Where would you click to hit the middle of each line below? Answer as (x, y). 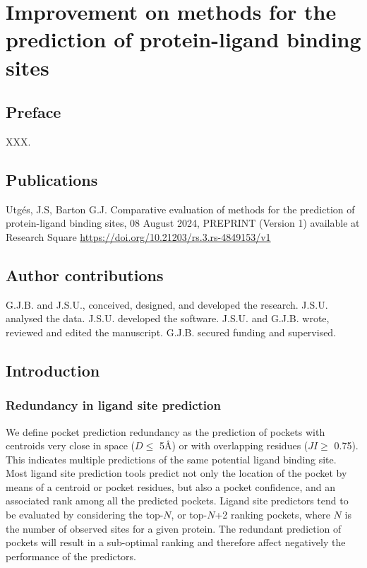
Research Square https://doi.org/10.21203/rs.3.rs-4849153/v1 (138, 236)
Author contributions (85, 274)
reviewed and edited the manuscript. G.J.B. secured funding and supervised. (171, 332)
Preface (34, 112)
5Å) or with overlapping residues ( (234, 445)
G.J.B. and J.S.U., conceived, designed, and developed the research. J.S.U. (167, 304)
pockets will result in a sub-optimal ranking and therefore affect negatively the (176, 542)
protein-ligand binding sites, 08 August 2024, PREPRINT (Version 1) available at (183, 223)
